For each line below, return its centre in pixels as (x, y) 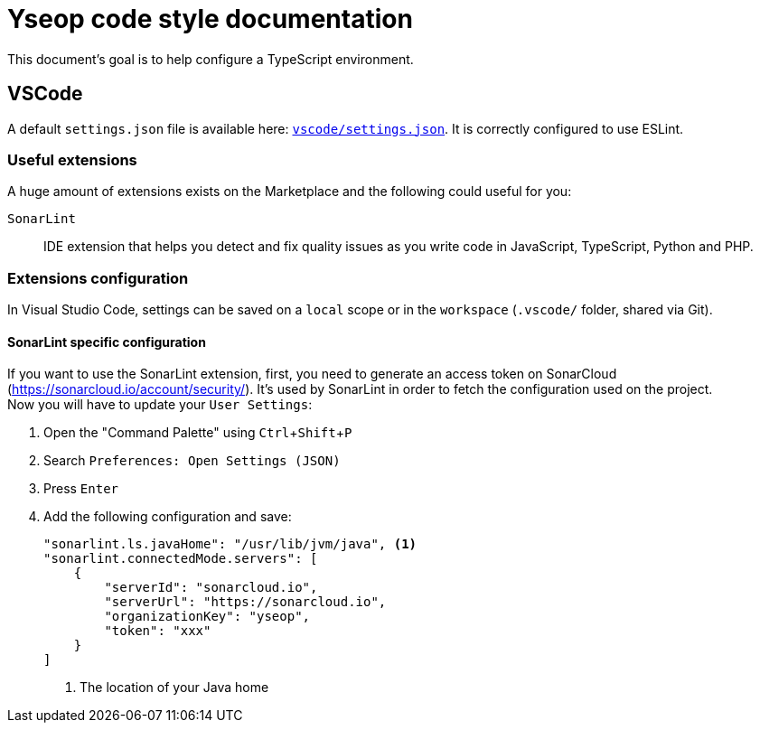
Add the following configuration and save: (168, 517)
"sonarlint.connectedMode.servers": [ (181, 559)
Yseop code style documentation (210, 19)
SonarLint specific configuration (107, 342)
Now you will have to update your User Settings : (160, 405)
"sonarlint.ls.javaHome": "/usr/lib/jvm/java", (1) (230, 544)
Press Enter (81, 489)
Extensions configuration (98, 278)
